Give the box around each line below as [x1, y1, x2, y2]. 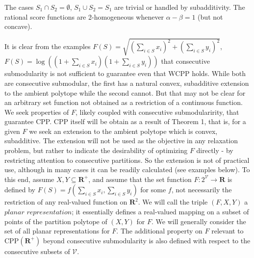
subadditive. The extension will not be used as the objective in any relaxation [4, 135, 238, 146]
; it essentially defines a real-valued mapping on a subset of [72, 206, 249, 217]
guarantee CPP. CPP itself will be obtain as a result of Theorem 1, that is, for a [4, 116, 246, 127]
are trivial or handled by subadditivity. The [114, 2, 245, 12]
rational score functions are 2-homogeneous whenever [4, 11, 164, 22]
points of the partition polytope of [4, 216, 107, 226]
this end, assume [4, 174, 54, 184]
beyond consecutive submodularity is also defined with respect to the [43, 235, 251, 245]
